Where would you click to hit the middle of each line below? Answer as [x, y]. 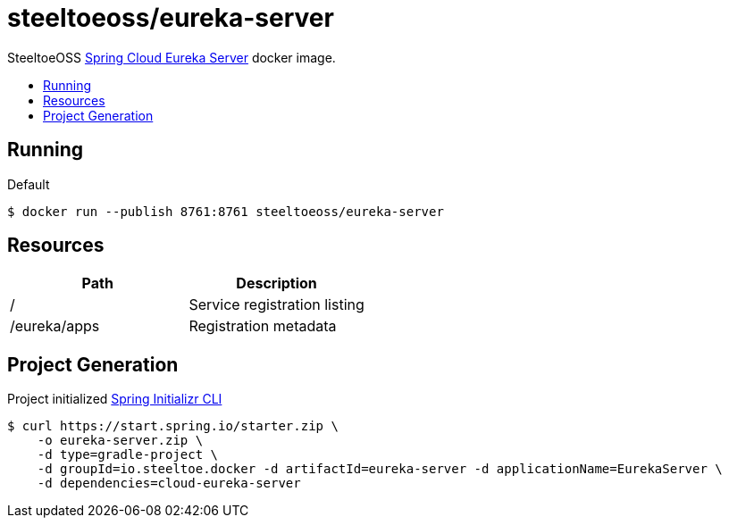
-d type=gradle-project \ [128, 455]
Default [29, 184]
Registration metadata [263, 326]
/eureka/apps [55, 326]
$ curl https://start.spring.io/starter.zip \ [173, 426]
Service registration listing [277, 305]
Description [277, 283]
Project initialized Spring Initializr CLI [115, 399]
